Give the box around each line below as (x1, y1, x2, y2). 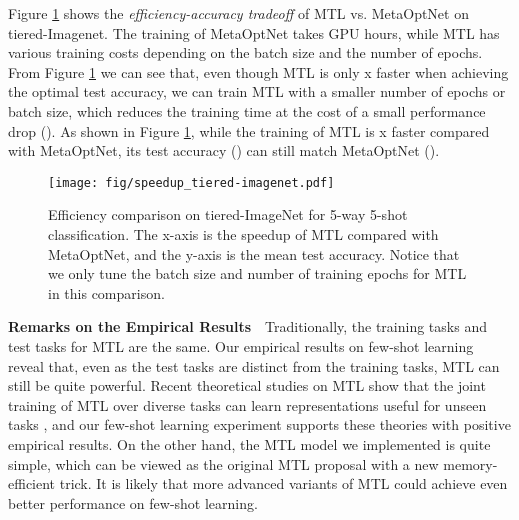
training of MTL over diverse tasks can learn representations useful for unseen (8, 394, 487, 415)
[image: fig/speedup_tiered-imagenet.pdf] (48, 175, 335, 190)
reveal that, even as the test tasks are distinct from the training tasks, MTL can (8, 355, 500, 376)
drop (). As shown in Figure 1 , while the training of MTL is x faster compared (8, 120, 490, 141)
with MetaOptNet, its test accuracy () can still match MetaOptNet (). (8, 140, 440, 161)
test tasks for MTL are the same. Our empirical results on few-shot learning (8, 335, 474, 356)
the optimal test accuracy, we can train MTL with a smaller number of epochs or (8, 81, 506, 102)
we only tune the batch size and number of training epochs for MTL (48, 263, 467, 284)
